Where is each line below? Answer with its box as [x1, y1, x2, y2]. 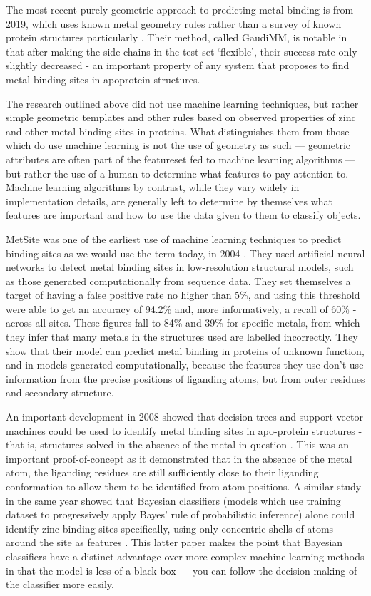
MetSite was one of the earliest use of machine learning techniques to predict [6, 231, 342, 246]
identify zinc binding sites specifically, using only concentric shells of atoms [6, 520, 334, 535]
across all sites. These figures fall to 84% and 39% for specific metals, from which [6, 315, 360, 330]
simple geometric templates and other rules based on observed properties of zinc [6, 110, 356, 125]
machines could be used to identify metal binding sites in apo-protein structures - [6, 423, 362, 438]
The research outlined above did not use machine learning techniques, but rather [6, 96, 359, 111]
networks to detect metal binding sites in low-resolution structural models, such [6, 260, 354, 274]
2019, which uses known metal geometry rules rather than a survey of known [6, 16, 342, 31]
